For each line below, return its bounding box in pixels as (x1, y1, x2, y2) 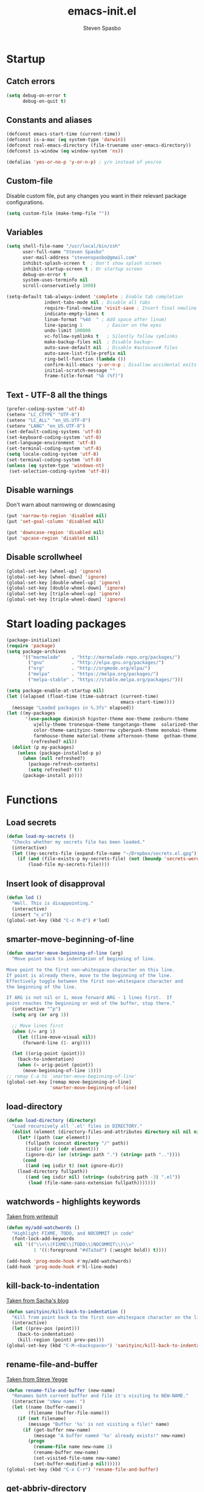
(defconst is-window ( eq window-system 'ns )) (6, 148, 123, 154)
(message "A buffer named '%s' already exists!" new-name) (33, 1432, 186, 1438)
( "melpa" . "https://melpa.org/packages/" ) (28, 671, 159, 677)
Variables (6, 227, 44, 237)
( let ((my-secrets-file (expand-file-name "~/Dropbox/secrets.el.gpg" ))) (12, 850, 202, 856)
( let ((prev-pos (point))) (12, 1325, 80, 1332)
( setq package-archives (6, 648, 67, 655)
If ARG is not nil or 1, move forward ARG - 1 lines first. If (6, 995, 172, 1001)
